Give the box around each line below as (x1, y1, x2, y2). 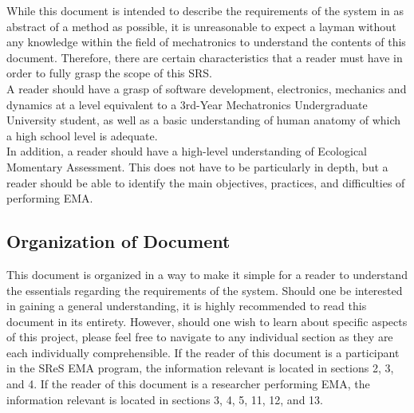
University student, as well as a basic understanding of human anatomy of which (6, 112, 401, 128)
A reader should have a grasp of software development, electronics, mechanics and (6, 80, 407, 96)
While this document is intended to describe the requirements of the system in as (6, 2, 404, 18)
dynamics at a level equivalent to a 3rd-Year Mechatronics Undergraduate (6, 96, 368, 112)
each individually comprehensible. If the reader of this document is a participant (6, 344, 400, 360)
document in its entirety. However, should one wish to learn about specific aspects (6, 313, 408, 329)
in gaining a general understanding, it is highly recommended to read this (6, 297, 367, 314)
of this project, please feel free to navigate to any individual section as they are (6, 328, 393, 345)
